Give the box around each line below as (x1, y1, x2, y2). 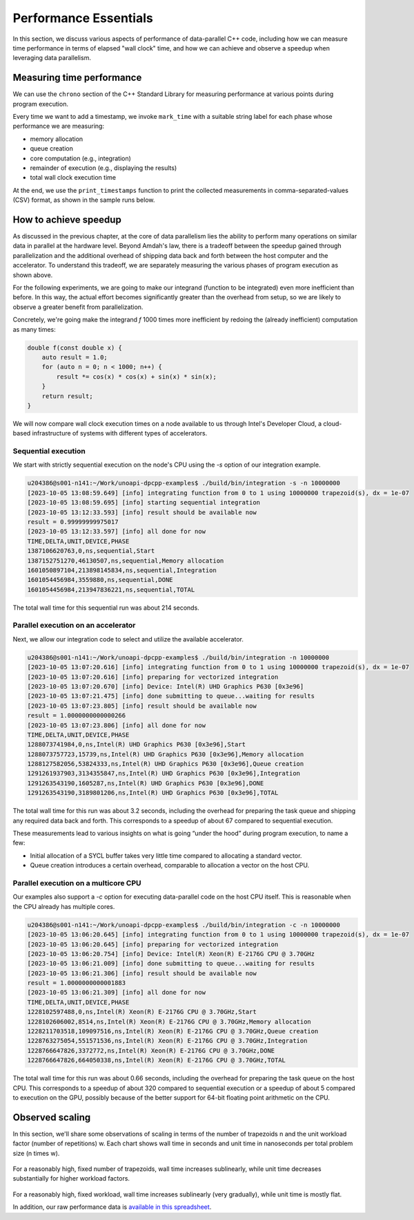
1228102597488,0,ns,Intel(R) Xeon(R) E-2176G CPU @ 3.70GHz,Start (27, 1008, 257, 1016)
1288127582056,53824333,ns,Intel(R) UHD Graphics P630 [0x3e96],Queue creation (27, 760, 304, 768)
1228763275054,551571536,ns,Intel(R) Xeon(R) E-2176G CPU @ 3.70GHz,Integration (27, 1037, 308, 1045)
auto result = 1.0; (41, 353, 108, 361)
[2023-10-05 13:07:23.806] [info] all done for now (27, 721, 206, 729)
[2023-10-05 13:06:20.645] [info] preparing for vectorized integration (27, 940, 279, 948)
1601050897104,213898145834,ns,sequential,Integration (27, 566, 217, 574)
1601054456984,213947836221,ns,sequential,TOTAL (27, 585, 195, 594)
